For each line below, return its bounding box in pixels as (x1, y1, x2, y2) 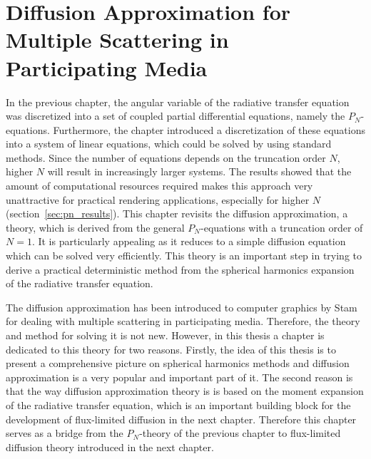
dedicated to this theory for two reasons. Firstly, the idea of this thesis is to (6, 341, 336, 356)
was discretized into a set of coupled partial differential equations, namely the (6, 108, 345, 123)
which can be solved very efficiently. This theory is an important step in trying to (6, 248, 362, 263)
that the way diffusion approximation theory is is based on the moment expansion (6, 383, 364, 398)
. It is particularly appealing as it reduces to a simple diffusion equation (31, 234, 346, 249)
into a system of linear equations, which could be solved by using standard (6, 136, 332, 151)
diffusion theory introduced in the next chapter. (6, 439, 214, 454)
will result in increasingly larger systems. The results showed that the (47, 164, 352, 179)
